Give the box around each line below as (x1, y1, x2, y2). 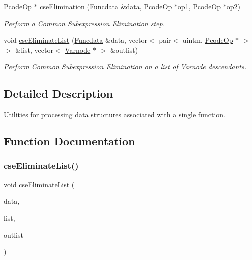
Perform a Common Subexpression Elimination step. (4, 18, 165, 28)
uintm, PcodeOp (182, 35, 233, 45)
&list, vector (15, 44, 53, 55)
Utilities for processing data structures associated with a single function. (4, 109, 225, 120)
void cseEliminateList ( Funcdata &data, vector (4, 35, 148, 45)
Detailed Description (4, 86, 113, 101)
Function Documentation (4, 133, 135, 149)
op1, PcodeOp (177, 1, 221, 11)
